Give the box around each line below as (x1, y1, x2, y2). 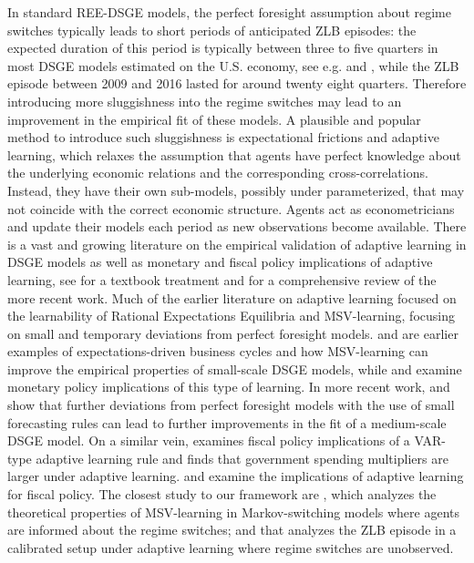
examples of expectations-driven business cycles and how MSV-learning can (7, 342, 428, 361)
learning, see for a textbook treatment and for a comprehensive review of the (7, 270, 437, 289)
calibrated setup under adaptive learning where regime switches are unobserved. (7, 537, 454, 557)
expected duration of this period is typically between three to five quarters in (7, 38, 438, 57)
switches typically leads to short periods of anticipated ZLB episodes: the (7, 20, 417, 39)
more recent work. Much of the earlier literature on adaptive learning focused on (7, 288, 457, 307)
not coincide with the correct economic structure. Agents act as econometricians (7, 199, 455, 218)
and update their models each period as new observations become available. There (7, 217, 467, 236)
